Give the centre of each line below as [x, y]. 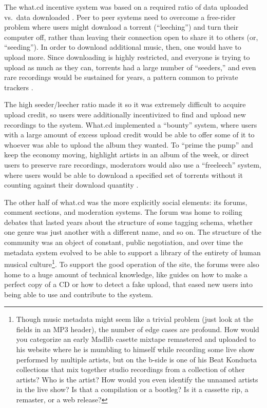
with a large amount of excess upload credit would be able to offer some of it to [129, 135]
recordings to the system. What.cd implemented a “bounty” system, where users [131, 124]
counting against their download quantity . [71, 185]
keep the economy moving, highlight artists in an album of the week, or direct [127, 155]
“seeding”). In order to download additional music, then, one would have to [123, 47]
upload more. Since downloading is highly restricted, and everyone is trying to [127, 57]
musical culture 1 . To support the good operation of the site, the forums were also [132, 263]
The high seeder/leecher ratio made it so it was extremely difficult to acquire [125, 104]
